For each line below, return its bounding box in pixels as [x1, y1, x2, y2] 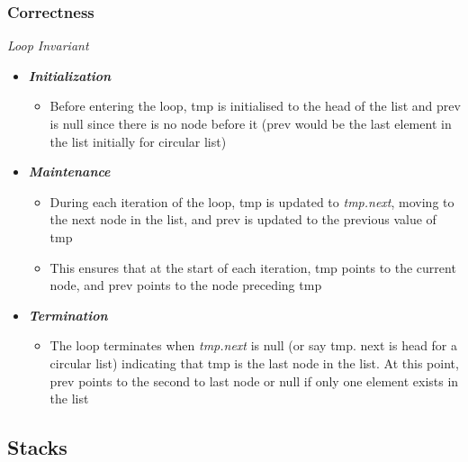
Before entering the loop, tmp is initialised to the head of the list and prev [49, 96, 461, 115]
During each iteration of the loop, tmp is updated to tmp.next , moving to [49, 192, 454, 211]
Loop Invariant [7, 36, 89, 55]
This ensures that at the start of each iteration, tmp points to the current [49, 258, 456, 276]
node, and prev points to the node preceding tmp [49, 276, 322, 294]
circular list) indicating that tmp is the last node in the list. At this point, [49, 353, 459, 372]
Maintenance [28, 162, 111, 181]
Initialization [28, 66, 112, 85]
